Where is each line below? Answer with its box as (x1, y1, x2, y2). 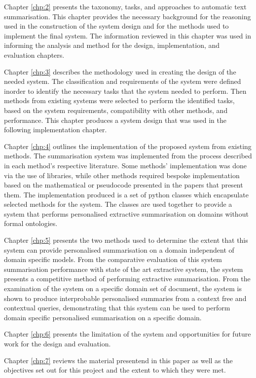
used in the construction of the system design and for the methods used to (4, 21, 229, 31)
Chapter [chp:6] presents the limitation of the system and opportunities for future (4, 329, 251, 339)
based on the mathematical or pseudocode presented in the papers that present (4, 180, 243, 190)
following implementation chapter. (4, 124, 107, 135)
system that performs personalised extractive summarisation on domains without (4, 208, 249, 219)
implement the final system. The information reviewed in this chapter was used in (4, 30, 251, 40)
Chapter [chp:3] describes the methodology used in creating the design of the (4, 66, 236, 76)
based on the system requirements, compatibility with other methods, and (4, 105, 228, 115)
